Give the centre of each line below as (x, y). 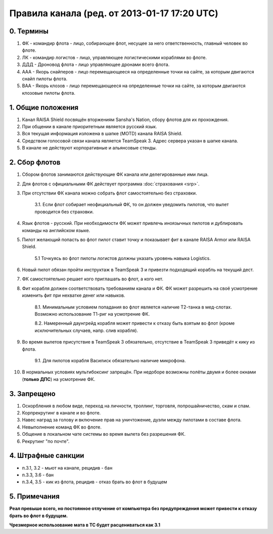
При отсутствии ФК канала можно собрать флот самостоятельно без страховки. (109, 193)
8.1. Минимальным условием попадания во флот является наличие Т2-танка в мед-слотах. (133, 307)
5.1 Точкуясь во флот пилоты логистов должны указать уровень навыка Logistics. (123, 258)
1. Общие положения (44, 107)
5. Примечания (35, 497)
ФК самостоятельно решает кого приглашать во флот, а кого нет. (93, 279)
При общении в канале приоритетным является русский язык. (89, 127)
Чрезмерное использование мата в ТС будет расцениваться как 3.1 (85, 525)
